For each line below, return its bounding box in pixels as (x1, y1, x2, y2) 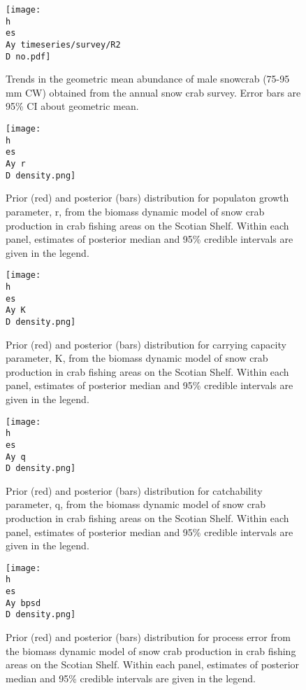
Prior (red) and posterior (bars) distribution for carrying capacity (6, 337, 286, 351)
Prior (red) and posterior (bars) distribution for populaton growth (6, 190, 289, 205)
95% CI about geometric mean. (6, 99, 139, 113)
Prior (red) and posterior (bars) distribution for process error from (6, 630, 291, 645)
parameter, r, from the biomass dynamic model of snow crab (6, 204, 265, 218)
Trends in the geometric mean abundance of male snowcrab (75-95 (6, 71, 290, 86)
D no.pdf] (6, 51, 51, 62)
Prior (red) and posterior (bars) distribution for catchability (6, 483, 263, 498)
